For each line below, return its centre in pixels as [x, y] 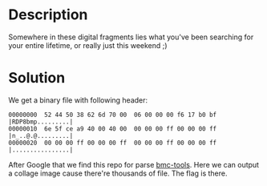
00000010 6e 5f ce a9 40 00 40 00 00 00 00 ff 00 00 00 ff [113, 129]
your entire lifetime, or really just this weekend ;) [88, 45]
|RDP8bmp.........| [41, 122]
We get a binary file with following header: [78, 100]
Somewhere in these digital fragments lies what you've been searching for [131, 37]
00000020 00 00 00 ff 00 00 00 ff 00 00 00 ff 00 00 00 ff [113, 143]
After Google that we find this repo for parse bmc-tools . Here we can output [133, 164]
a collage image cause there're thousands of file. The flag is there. [118, 173]
